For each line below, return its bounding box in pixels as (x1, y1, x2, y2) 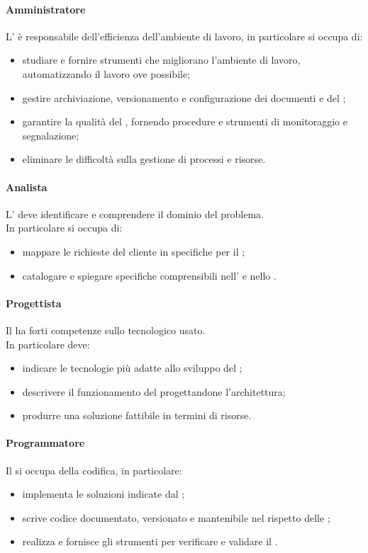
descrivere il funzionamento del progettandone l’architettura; (22, 384, 286, 399)
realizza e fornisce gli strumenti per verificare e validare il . (22, 534, 278, 549)
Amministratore (6, 1, 86, 16)
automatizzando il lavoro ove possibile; (22, 66, 191, 81)
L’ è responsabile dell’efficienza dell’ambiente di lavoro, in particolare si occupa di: (6, 28, 363, 43)
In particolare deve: (6, 336, 90, 351)
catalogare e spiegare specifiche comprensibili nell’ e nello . (22, 268, 277, 283)
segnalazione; (22, 127, 79, 142)
